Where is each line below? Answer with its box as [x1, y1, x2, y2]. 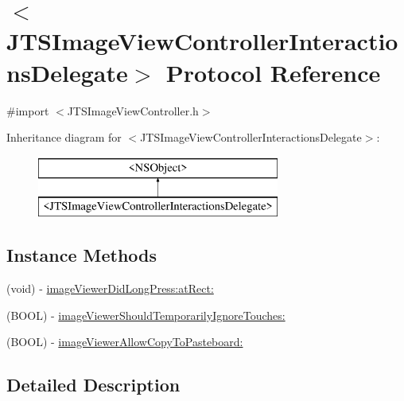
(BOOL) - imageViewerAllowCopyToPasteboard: [6, 333, 243, 350]
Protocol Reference [165, 56, 381, 88]
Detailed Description [6, 372, 181, 397]
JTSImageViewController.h [67, 102, 199, 119]
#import [6, 102, 49, 119]
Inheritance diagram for [6, 129, 122, 146]
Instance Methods [6, 243, 157, 267]
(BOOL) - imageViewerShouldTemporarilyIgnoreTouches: [6, 306, 286, 323]
